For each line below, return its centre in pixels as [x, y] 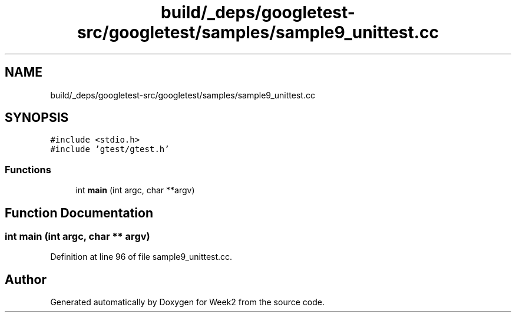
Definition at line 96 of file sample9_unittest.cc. [141, 257]
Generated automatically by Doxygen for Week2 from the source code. [187, 302]
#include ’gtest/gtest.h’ [110, 149]
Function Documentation [79, 213]
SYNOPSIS [37, 118]
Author [26, 279]
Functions [28, 169]
